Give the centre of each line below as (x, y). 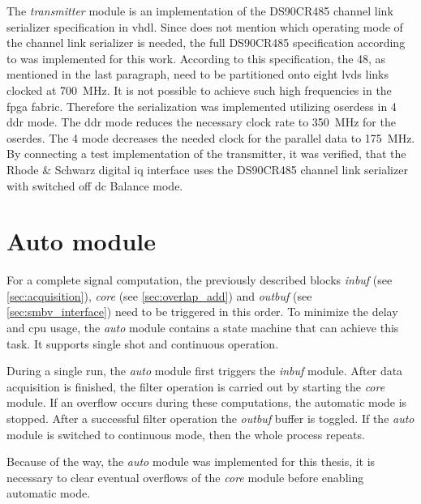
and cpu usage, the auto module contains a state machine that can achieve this (203, 328)
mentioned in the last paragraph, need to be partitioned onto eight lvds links (198, 74)
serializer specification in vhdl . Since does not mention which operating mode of (205, 26)
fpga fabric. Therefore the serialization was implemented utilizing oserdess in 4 (202, 106)
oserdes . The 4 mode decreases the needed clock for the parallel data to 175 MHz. (211, 137)
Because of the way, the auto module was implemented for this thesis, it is (191, 461)
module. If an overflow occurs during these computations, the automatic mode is (207, 402)
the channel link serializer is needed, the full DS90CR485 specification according (206, 43)
